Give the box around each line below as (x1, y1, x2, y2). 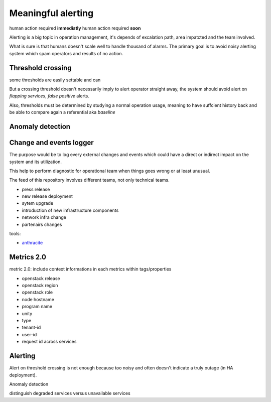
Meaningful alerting (9, 8, 94, 19)
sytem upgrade (22, 200, 54, 206)
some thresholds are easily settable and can (9, 77, 101, 83)
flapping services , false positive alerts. (9, 93, 90, 99)
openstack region (22, 283, 58, 289)
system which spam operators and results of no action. (9, 50, 123, 56)
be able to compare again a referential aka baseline (9, 109, 115, 115)
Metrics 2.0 (9, 253, 46, 261)
